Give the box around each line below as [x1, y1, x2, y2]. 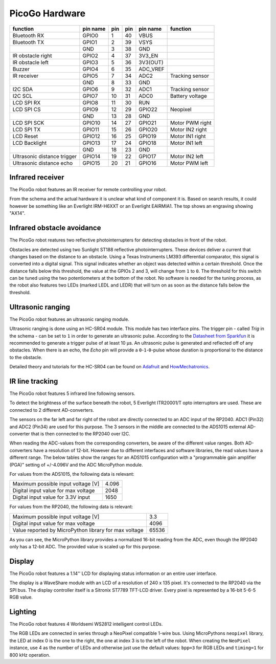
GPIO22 [139, 105, 158, 113]
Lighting [9, 608, 37, 616]
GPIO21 [139, 119, 157, 126]
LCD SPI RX [12, 99, 41, 106]
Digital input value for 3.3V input [12, 494, 90, 501]
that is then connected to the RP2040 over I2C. [31, 430, 130, 437]
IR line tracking [9, 377, 58, 386]
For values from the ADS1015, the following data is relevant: [9, 471, 135, 477]
